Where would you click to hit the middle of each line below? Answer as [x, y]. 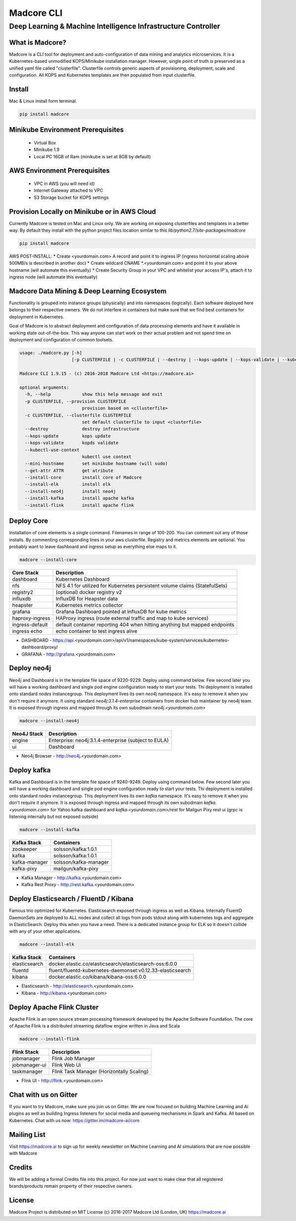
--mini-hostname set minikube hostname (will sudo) [96, 464]
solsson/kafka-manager [81, 862]
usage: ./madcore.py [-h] [51, 353]
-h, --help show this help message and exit [94, 394]
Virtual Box [45, 142]
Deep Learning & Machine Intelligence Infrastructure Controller [115, 26]
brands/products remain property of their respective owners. [71, 1186]
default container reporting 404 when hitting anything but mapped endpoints [145, 624]
